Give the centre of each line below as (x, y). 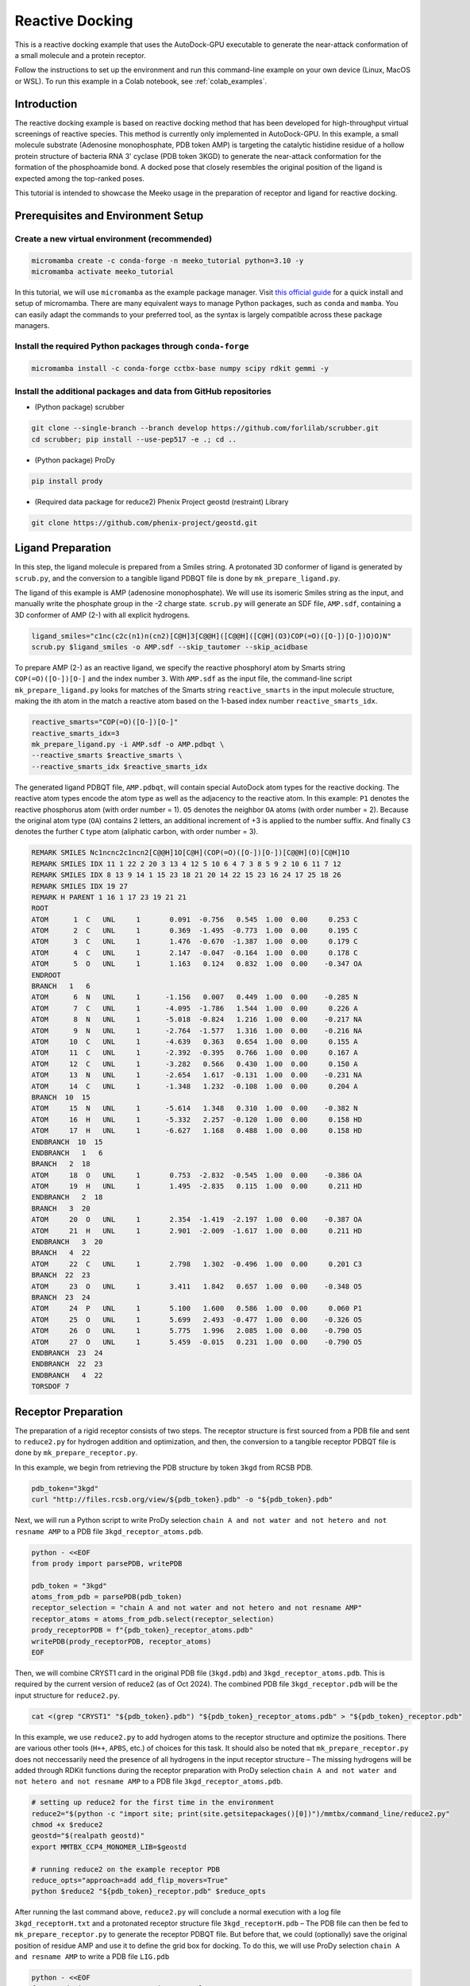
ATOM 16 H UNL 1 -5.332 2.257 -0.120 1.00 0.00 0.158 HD (197, 1119)
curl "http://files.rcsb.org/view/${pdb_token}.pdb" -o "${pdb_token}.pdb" (182, 1500)
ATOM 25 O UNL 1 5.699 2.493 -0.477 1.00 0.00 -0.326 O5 (197, 1319)
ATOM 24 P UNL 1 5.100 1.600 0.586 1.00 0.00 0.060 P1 (197, 1308)
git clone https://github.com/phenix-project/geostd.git (144, 523)
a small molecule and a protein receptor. (80, 55)
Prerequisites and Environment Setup (109, 216)
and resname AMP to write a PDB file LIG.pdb (92, 1956)
